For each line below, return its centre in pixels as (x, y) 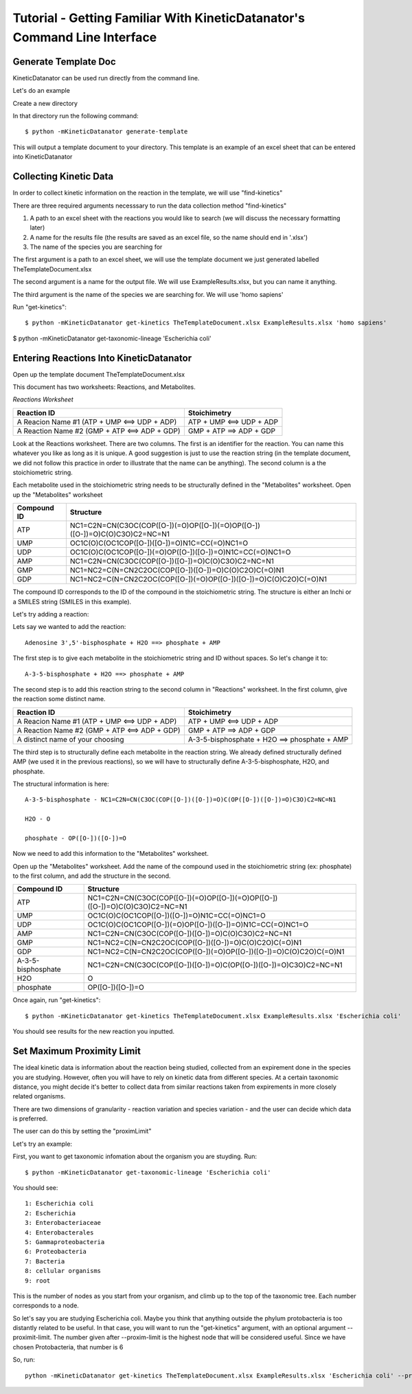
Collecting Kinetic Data (63, 176)
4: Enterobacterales (59, 1232)
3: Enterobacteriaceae (63, 1223)
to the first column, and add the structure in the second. (92, 876)
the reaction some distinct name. (59, 699)
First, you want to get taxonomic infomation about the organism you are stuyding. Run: (135, 1157)
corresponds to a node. (46, 1305)
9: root (38, 1281)
